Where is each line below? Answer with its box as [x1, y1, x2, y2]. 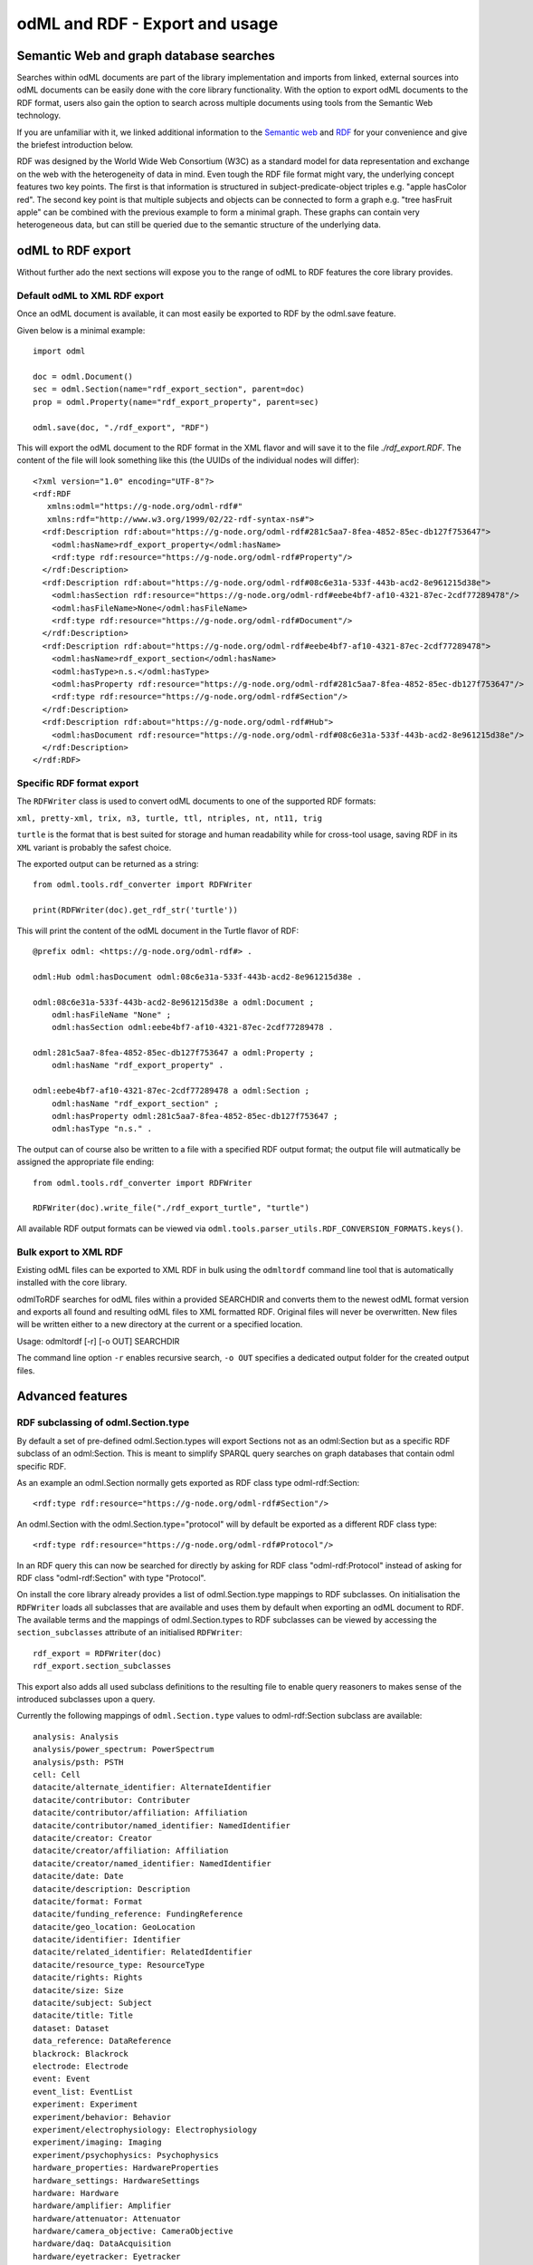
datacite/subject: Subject [33, 1998, 153, 2009]
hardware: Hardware [33, 2188, 119, 2198]
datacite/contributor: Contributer [33, 1795, 191, 1805]
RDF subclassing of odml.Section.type [16, 1416, 190, 1429]
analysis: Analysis [33, 1731, 119, 1741]
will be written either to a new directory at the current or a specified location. [16, 1319, 303, 1330]
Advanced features [16, 1389, 128, 1404]
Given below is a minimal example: [16, 324, 146, 335]
